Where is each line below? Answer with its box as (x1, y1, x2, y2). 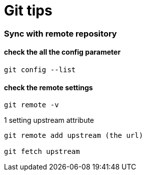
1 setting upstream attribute (4, 116, 94, 125)
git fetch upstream (4, 147, 80, 156)
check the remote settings (4, 83, 93, 92)
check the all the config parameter (4, 48, 121, 57)
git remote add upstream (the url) (4, 131, 143, 140)
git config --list (4, 65, 76, 74)
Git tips (4, 2, 52, 19)
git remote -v (4, 101, 59, 109)
